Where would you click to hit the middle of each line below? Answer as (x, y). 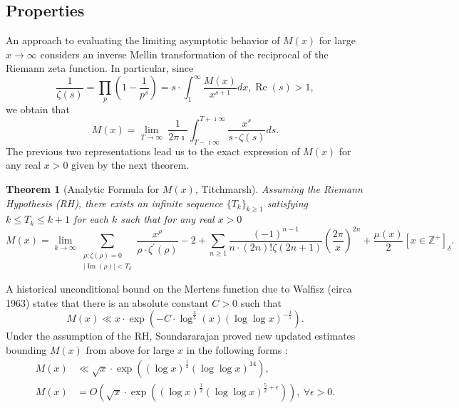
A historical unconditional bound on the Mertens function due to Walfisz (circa (179, 289)
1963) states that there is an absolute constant (107, 302)
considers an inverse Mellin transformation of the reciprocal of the (184, 54)
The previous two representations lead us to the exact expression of (153, 151)
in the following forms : (237, 349)
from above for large (130, 349)
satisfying (287, 203)
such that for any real (167, 219)
